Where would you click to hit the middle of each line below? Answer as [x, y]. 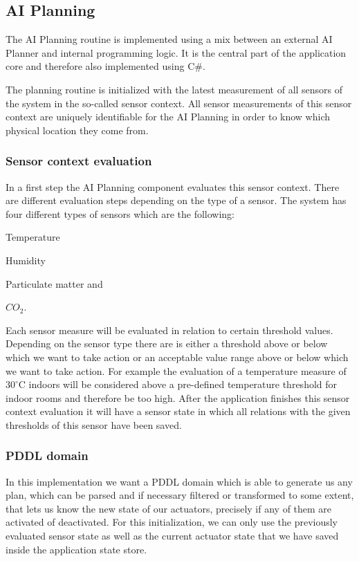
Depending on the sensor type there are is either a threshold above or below [167, 343]
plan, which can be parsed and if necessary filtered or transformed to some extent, [180, 495]
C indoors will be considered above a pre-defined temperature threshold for [178, 384]
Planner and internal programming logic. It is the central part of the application [176, 52]
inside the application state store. [76, 549]
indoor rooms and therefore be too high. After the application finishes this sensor [178, 397]
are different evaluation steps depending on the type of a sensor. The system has [176, 200]
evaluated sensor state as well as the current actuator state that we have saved [172, 536]
